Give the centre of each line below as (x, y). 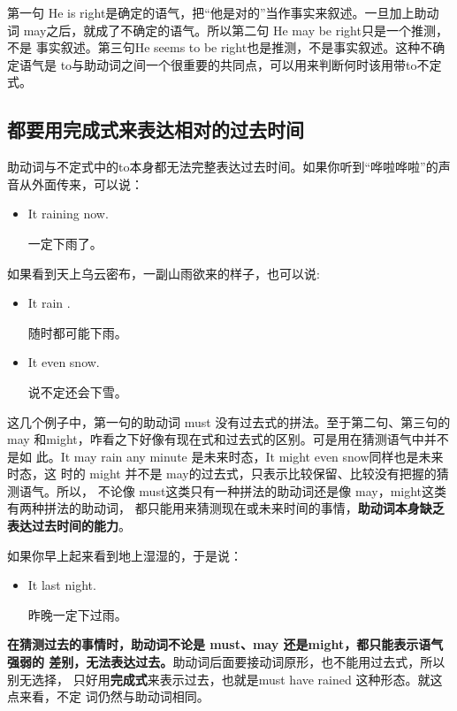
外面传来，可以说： (87, 183)
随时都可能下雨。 (77, 332)
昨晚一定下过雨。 (77, 614)
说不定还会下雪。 (77, 391)
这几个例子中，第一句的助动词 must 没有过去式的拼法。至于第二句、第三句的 (229, 421)
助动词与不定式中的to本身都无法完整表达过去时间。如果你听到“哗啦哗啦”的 (223, 167)
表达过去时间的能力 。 (69, 526)
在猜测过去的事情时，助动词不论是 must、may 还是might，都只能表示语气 (225, 644)
